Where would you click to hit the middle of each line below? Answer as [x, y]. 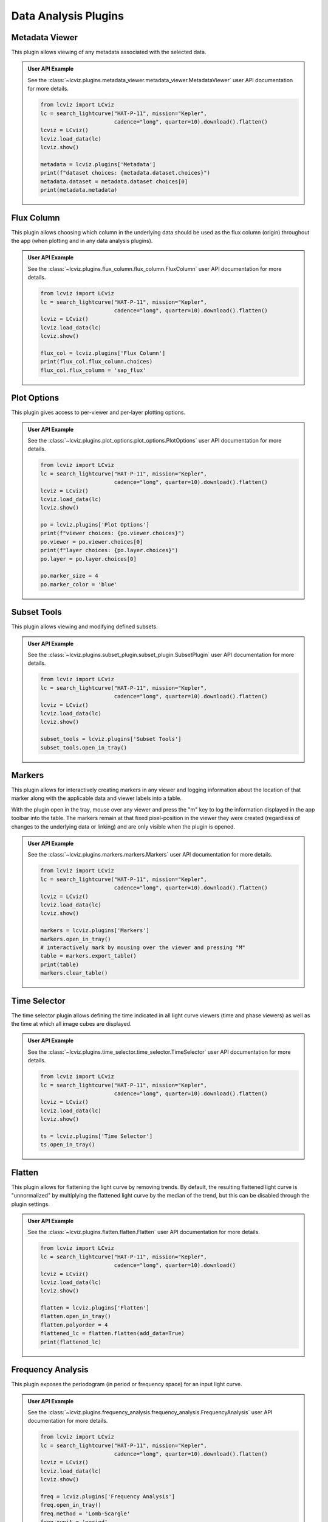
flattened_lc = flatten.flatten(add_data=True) [112, 1334]
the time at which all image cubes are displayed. [71, 1024]
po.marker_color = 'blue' [79, 584]
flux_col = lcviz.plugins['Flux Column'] [103, 353]
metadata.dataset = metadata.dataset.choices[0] [114, 181]
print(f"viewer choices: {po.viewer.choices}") [112, 533]
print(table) [60, 964]
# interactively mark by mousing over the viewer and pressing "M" [143, 947]
